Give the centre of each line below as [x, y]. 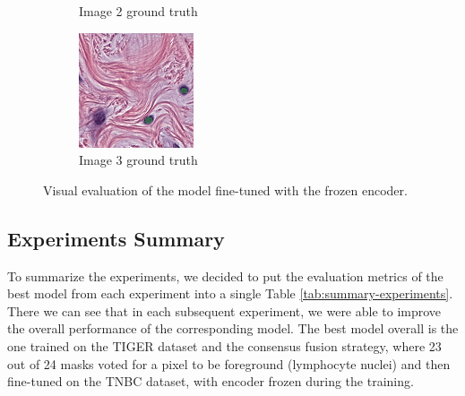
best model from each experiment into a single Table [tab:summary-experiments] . [230, 293]
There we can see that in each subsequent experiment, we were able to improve [224, 310]
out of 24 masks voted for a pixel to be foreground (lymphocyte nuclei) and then [229, 363]
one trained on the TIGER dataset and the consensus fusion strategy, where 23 [224, 345]
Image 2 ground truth [138, 11]
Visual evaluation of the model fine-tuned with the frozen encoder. [225, 189]
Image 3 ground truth [138, 160]
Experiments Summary [116, 238]
